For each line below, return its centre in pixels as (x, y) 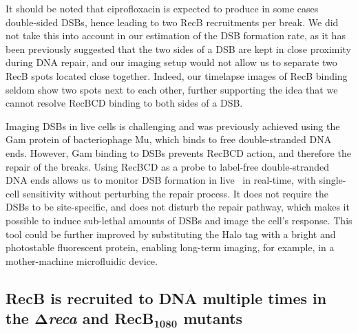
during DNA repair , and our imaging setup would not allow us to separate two (171, 62)
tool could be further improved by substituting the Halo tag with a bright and (171, 234)
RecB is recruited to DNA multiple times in (166, 298)
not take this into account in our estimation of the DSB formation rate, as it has (176, 35)
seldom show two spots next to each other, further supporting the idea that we (172, 89)
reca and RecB (101, 318)
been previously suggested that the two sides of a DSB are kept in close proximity (178, 49)
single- (333, 180)
